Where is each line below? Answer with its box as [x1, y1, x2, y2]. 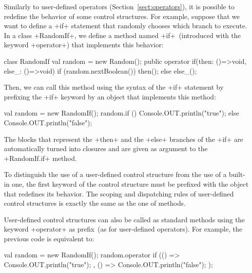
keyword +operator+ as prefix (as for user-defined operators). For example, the [4, 224, 242, 234]
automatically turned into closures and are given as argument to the [4, 143, 208, 154]
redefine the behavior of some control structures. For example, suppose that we [4, 11, 240, 21]
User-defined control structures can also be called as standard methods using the [4, 214, 245, 224]
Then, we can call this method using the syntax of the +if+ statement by [4, 82, 224, 92]
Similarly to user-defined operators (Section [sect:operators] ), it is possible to [4, 1, 234, 11]
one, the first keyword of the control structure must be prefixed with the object [12, 178, 249, 189]
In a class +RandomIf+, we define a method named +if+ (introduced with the [4, 30, 241, 40]
